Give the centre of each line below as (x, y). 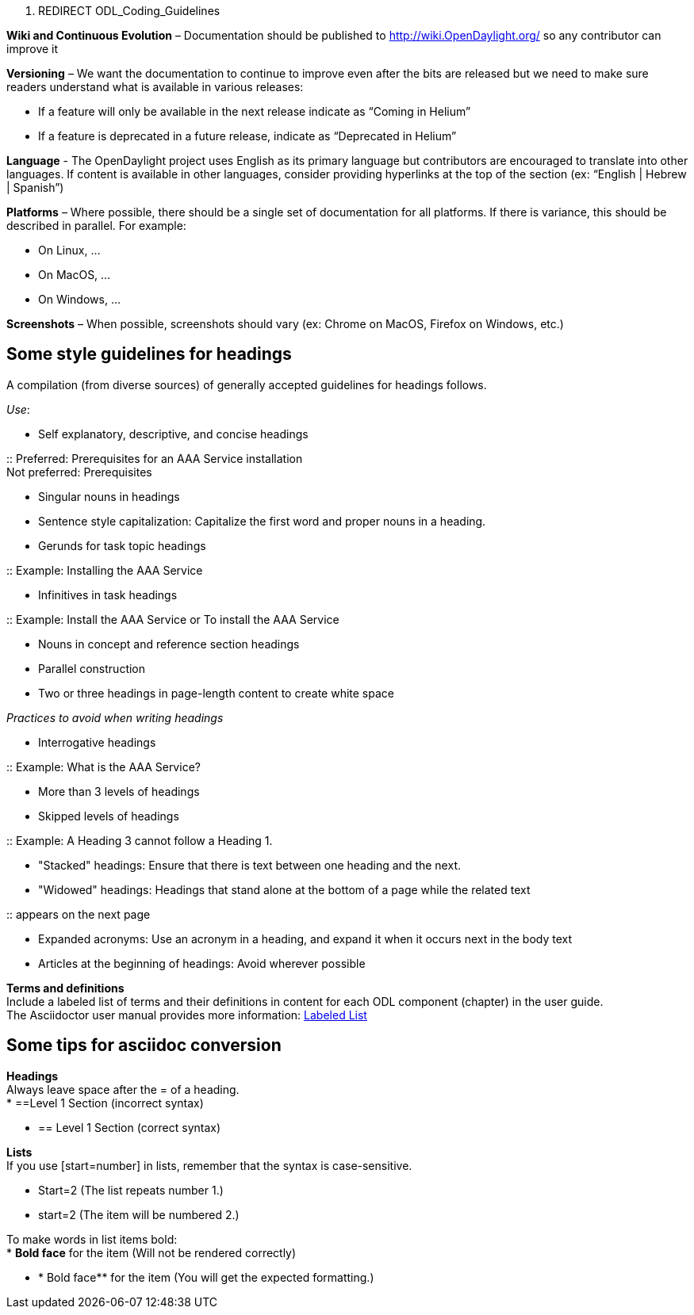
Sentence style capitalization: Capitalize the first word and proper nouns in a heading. (262, 521)
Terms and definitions (65, 988)
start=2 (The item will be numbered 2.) (139, 1214)
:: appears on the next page (79, 914)
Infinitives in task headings (108, 594)
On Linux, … (69, 250)
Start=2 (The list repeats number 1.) (131, 1190)
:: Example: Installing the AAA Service (105, 570)
